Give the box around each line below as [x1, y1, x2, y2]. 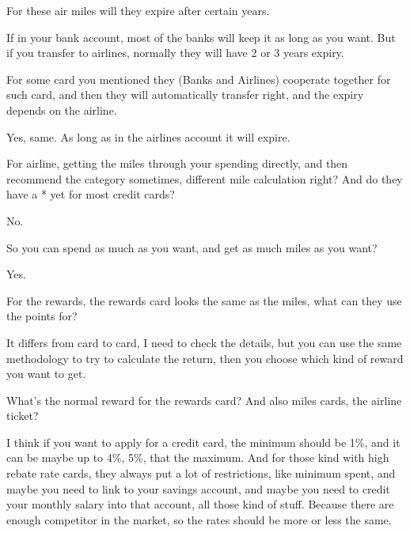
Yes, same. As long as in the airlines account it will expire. [6, 128, 290, 145]
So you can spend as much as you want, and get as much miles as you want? [6, 239, 378, 255]
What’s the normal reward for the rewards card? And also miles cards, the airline [6, 391, 402, 408]
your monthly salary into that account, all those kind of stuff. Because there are [6, 496, 394, 512]
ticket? [6, 407, 39, 424]
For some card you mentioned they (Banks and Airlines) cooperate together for [6, 70, 391, 87]
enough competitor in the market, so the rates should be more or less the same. [6, 511, 392, 527]
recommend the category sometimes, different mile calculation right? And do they [6, 170, 403, 187]
